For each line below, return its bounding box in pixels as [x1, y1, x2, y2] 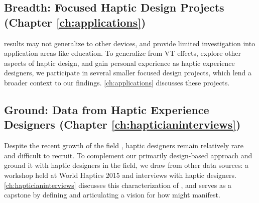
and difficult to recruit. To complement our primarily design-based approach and [4, 150, 252, 160]
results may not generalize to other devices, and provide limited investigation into [4, 38, 255, 48]
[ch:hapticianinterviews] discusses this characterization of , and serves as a [4, 179, 232, 190]
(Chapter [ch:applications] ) [4, 14, 146, 30]
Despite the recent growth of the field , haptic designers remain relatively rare [4, 140, 244, 151]
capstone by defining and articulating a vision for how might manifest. [4, 189, 220, 200]
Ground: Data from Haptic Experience [4, 101, 209, 117]
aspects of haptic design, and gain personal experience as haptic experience [4, 57, 235, 68]
